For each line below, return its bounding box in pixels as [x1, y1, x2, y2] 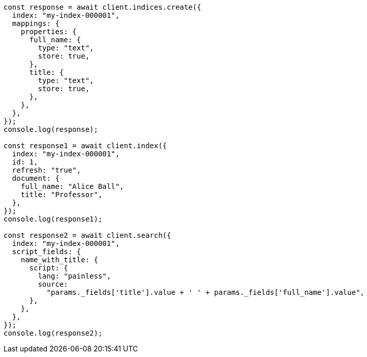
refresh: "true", [12, 166, 81, 174]
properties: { [20, 28, 77, 36]
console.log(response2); [4, 329, 102, 337]
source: [38, 280, 68, 288]
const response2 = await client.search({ [4, 231, 171, 239]
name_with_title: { [20, 256, 98, 264]
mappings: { [12, 19, 60, 28]
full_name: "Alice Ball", [20, 182, 124, 190]
